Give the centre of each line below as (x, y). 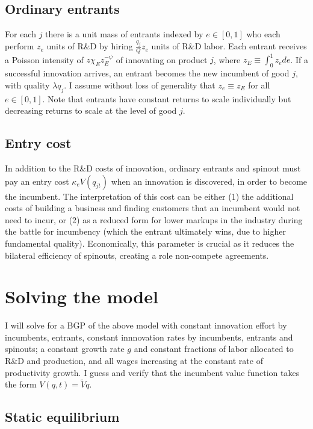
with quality (27, 85)
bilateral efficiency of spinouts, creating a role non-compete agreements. (137, 255)
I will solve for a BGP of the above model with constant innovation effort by (146, 325)
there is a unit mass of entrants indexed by (124, 34)
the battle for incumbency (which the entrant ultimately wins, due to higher (145, 231)
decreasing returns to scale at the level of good (91, 110)
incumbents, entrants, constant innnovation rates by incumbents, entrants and (149, 337)
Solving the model (82, 296)
